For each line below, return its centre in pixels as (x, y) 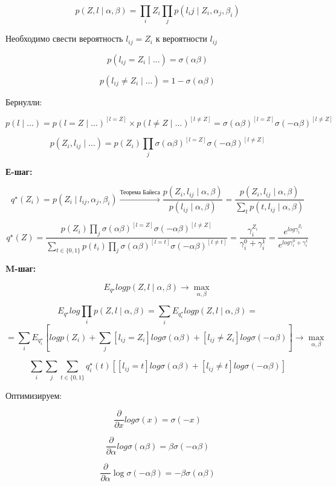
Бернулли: (24, 101)
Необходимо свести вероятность (64, 38)
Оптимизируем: (34, 395)
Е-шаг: (19, 171)
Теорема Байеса (140, 192)
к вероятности (181, 38)
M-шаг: (21, 268)
